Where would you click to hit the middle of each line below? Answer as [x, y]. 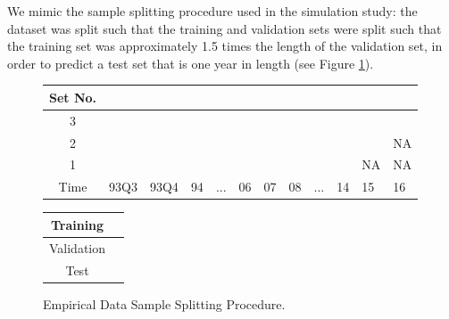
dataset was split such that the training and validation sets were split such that [224, 28]
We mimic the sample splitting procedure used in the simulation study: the [212, 11]
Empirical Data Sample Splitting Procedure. [164, 303]
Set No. [73, 97]
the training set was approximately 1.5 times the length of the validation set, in [225, 46]
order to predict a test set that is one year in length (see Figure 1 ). [191, 63]
